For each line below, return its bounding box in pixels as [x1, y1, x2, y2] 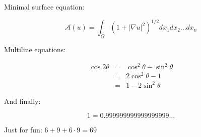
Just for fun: [4, 124, 42, 135]
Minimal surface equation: [4, 2, 85, 12]
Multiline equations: [4, 44, 66, 54]
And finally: [4, 95, 41, 106]
